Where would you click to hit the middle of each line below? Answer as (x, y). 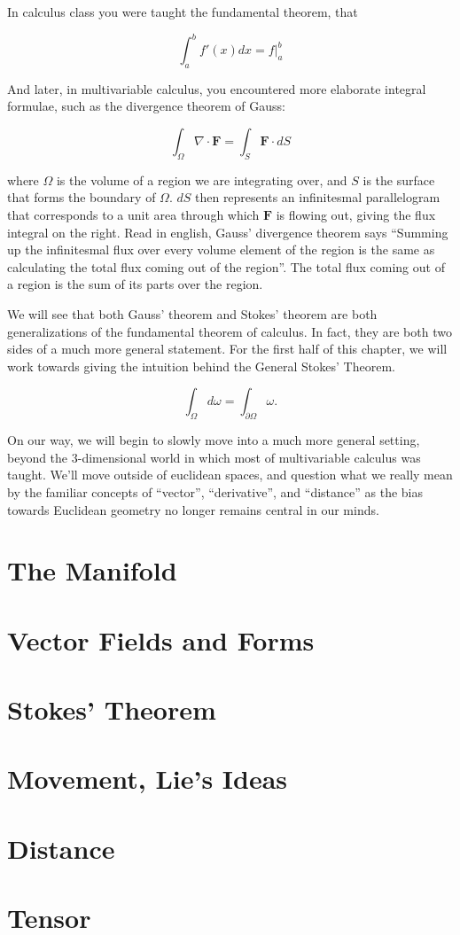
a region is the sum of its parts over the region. (135, 284)
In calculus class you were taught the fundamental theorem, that (183, 12)
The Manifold (92, 570)
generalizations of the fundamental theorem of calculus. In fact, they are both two (230, 331)
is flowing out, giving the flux (356, 215)
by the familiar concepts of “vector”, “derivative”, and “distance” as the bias (215, 491)
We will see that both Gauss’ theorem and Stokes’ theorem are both (192, 314)
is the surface (399, 179)
